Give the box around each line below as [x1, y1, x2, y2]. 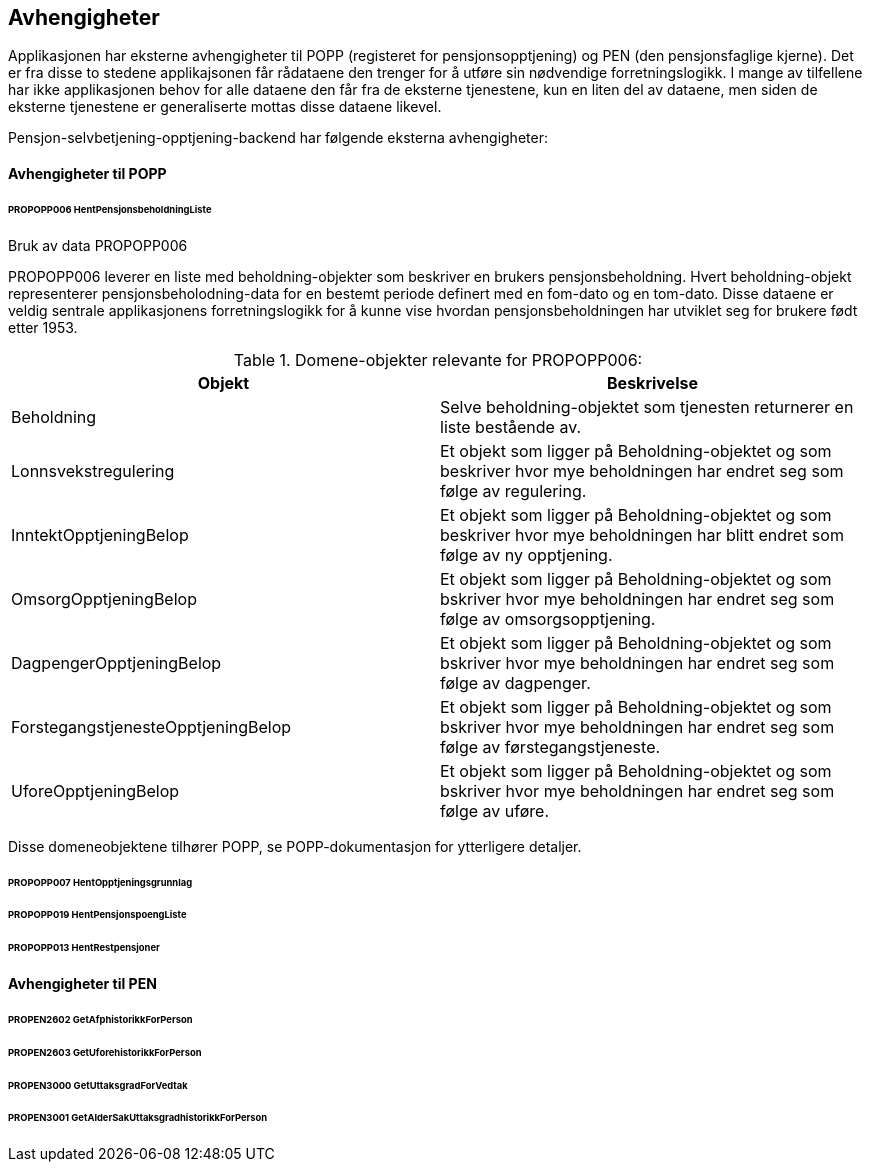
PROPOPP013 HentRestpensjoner [8, 942, 160, 954]
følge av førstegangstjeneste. [440, 736, 661, 757]
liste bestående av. [440, 416, 582, 437]
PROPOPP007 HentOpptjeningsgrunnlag [8, 876, 193, 888]
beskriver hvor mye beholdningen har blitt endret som [440, 524, 844, 545]
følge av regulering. [440, 480, 587, 501]
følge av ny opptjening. [440, 544, 613, 565]
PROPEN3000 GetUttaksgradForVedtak [8, 1079, 188, 1091]
